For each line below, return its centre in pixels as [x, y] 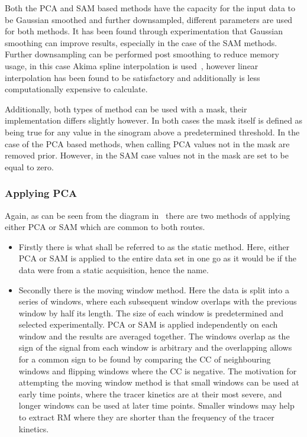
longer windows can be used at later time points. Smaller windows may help [156, 405]
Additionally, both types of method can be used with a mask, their [126, 109]
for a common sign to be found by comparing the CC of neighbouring [145, 359]
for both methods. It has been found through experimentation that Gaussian [144, 31]
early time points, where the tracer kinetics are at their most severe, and [150, 394]
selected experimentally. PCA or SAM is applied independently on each [148, 324]
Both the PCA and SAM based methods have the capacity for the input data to [150, 8]
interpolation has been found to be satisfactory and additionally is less [133, 77]
